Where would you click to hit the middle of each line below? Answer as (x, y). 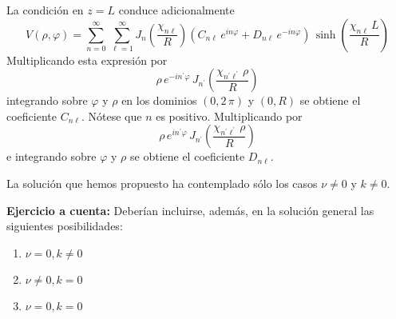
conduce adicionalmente (176, 10)
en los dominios (159, 100)
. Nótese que (111, 116)
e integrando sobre (51, 156)
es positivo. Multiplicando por (229, 116)
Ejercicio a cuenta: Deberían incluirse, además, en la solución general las (190, 210)
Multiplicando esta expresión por (87, 60)
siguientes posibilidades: (65, 226)
